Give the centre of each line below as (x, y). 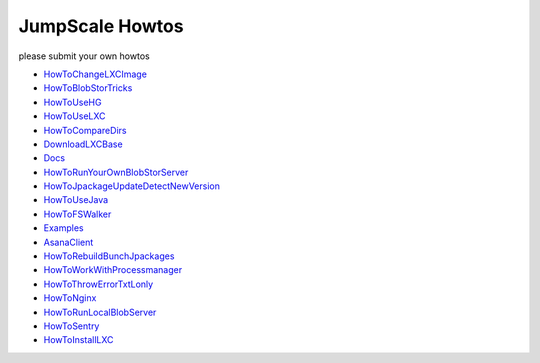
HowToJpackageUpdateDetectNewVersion (131, 186)
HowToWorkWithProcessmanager (113, 270)
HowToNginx (70, 298)
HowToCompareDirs (85, 130)
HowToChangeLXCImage (95, 74)
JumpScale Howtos (101, 26)
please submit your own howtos (84, 56)
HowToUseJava (76, 200)
